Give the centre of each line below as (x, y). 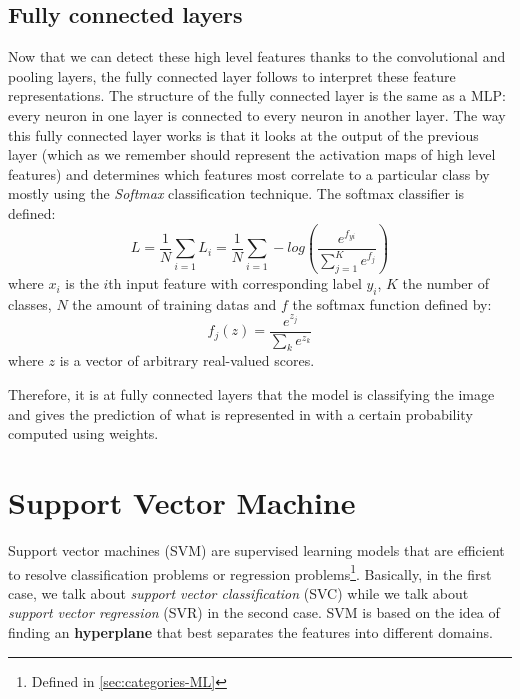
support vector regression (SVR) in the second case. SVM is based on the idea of (254, 612)
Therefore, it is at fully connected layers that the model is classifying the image (251, 394)
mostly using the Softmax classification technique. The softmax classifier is (236, 193)
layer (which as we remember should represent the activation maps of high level (252, 154)
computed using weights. (83, 433)
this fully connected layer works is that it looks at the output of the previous (243, 134)
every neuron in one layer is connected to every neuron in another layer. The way (257, 114)
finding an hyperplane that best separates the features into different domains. (250, 632)
